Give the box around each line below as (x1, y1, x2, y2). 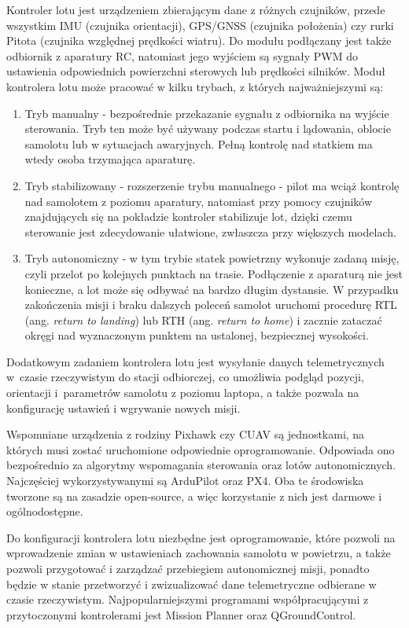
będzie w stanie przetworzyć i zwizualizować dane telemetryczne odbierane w (6, 575, 377, 592)
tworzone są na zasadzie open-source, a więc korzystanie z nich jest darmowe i (6, 487, 382, 504)
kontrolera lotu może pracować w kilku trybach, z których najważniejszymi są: (6, 78, 384, 94)
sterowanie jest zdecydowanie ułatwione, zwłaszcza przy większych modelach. (24, 223, 396, 240)
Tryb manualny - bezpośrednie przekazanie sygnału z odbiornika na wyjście (24, 105, 389, 121)
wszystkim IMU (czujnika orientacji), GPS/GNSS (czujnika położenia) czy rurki (6, 17, 394, 33)
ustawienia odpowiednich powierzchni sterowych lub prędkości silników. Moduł (6, 63, 385, 79)
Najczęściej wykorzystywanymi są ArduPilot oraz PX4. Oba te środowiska (6, 472, 364, 489)
